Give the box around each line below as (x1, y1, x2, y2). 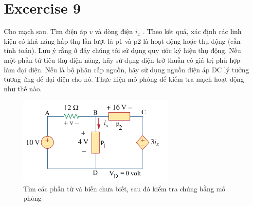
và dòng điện (94, 26, 133, 36)
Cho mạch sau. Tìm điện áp (4, 26, 87, 36)
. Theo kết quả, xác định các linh (143, 26, 242, 36)
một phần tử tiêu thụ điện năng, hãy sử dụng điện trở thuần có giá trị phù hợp (4, 54, 240, 65)
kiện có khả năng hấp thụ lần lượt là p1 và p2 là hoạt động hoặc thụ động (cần (4, 35, 241, 46)
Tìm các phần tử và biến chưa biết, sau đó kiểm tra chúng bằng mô (23, 183, 226, 193)
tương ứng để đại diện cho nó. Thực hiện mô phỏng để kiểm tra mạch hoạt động (4, 74, 244, 84)
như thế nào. (4, 83, 42, 93)
